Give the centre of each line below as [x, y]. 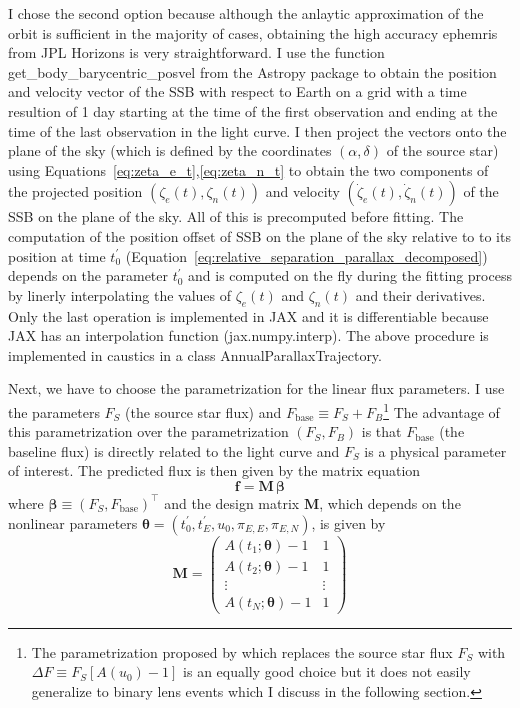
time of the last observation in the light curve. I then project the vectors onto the [257, 130]
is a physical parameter [435, 450]
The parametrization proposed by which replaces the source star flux [242, 651]
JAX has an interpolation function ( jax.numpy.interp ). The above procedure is [248, 335]
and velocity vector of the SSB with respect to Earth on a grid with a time [237, 91]
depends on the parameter [88, 275]
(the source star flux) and [203, 411]
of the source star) [442, 150]
